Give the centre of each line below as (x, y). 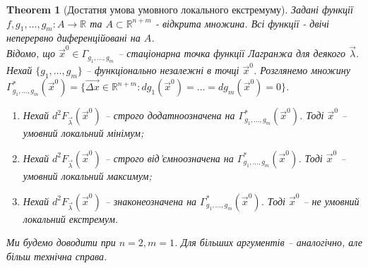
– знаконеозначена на (151, 201)
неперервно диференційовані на (73, 38)
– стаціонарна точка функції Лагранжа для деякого (232, 53)
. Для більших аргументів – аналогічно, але (268, 242)
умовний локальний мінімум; (83, 133)
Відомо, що (31, 53)
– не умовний (331, 201)
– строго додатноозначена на (170, 115)
